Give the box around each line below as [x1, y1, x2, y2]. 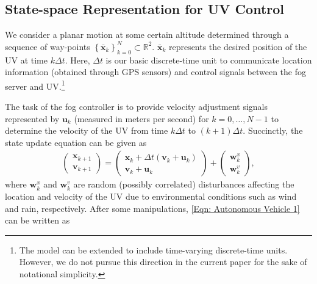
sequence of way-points [5, 40, 90, 53]
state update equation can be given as [5, 136, 147, 148]
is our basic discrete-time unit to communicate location [105, 53, 312, 66]
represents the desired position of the [168, 40, 307, 53]
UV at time [5, 53, 48, 66]
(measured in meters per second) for [74, 112, 209, 125]
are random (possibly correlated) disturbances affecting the [73, 178, 294, 191]
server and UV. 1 [5, 78, 65, 92]
